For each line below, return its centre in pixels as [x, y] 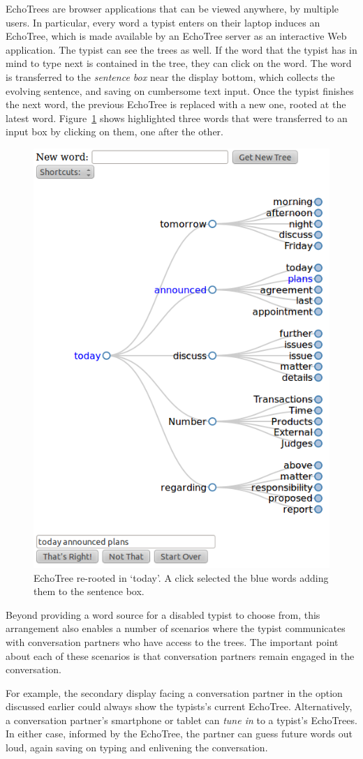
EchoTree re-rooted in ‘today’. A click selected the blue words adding [181, 577]
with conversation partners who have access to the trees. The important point [172, 641]
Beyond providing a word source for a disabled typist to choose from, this [163, 614]
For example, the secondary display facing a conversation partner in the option [174, 692]
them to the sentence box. [89, 591]
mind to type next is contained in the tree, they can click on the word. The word [179, 63]
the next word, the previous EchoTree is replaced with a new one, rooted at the [176, 104]
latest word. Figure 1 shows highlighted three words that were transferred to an [177, 118]
